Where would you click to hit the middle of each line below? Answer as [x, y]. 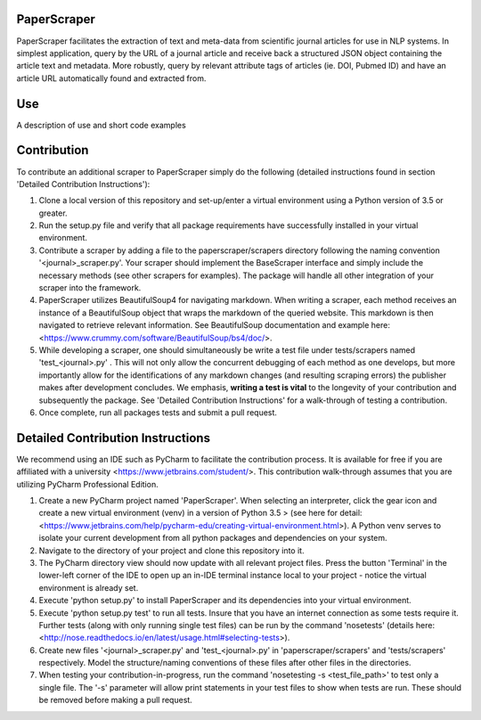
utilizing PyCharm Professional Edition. [88, 484]
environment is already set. [89, 587]
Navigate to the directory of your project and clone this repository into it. [171, 550]
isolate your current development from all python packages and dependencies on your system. [213, 538]
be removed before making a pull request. [116, 700]
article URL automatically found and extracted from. [111, 78]
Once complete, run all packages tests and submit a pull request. [158, 412]
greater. [53, 213]
